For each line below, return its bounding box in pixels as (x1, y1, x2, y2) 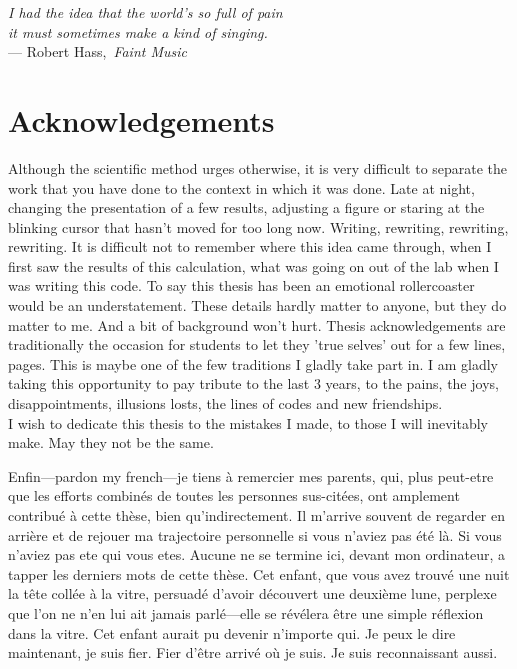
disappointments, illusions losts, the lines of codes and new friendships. (8, 393, 443, 414)
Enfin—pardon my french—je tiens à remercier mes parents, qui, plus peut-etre (8, 465, 494, 486)
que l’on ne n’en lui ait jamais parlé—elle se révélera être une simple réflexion (8, 602, 484, 623)
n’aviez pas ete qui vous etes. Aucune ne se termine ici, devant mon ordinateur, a (8, 544, 505, 565)
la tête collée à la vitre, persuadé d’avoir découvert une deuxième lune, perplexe (8, 583, 497, 604)
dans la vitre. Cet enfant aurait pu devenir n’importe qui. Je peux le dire (8, 622, 456, 643)
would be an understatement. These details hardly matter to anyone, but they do (8, 295, 507, 316)
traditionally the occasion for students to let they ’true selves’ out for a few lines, (8, 334, 506, 355)
